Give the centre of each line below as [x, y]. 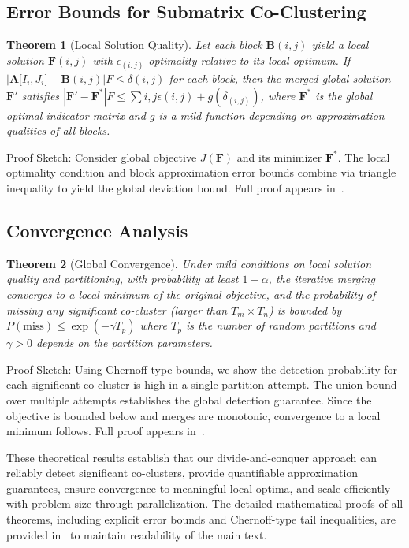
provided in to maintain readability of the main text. [137, 534]
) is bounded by [305, 309]
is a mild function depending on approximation [271, 115]
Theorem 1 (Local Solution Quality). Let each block [134, 45]
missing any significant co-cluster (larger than [117, 309]
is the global [344, 95]
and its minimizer [279, 157]
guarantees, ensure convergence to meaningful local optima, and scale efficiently [199, 488]
